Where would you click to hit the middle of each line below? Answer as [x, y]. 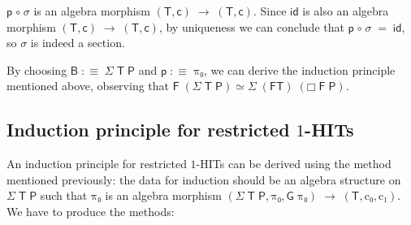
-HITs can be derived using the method [294, 164]
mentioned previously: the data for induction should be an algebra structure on [204, 179]
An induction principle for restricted [97, 164]
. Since [270, 11]
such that [64, 195]
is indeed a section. [78, 43]
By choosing [37, 69]
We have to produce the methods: [91, 211]
